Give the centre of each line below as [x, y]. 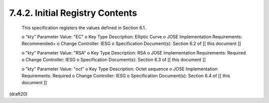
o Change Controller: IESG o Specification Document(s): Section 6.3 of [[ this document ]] [114, 60]
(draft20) [18, 94]
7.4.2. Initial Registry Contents [73, 13]
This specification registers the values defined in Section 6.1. [84, 28]
